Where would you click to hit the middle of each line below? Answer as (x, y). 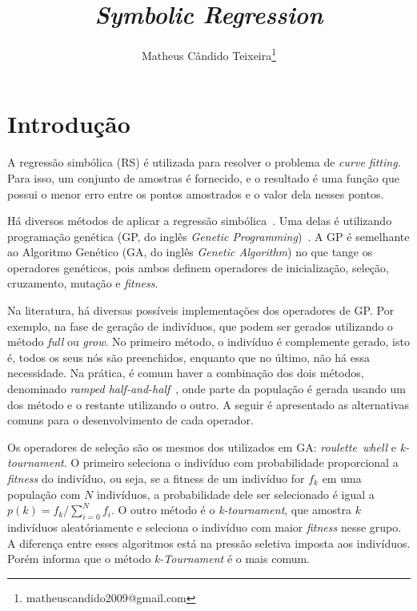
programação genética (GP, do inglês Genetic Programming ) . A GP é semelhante (208, 236)
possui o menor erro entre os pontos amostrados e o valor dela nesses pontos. (196, 193)
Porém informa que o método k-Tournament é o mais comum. (159, 559)
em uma (342, 478)
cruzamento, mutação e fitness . (83, 283)
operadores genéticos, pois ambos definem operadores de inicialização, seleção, (198, 267)
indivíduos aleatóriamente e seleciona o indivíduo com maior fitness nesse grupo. (204, 527)
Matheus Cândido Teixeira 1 (209, 54)
